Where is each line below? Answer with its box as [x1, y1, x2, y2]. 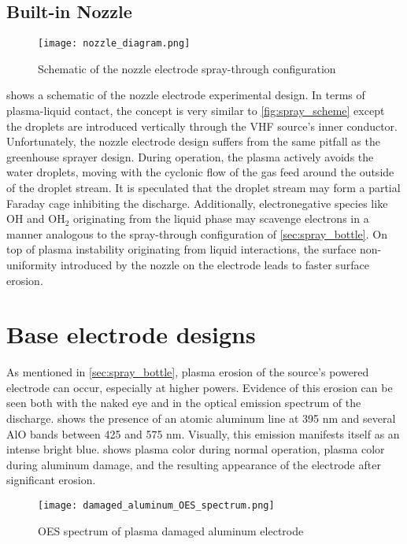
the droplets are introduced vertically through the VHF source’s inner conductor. [6, 117, 398, 134]
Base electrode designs [6, 318, 256, 350]
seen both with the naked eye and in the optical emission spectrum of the [6, 394, 361, 411]
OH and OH [6, 210, 65, 227]
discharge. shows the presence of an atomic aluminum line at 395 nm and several [6, 410, 396, 427]
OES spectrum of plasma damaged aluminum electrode [38, 522, 304, 538]
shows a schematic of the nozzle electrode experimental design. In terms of [6, 87, 365, 103]
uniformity [6, 256, 57, 272]
